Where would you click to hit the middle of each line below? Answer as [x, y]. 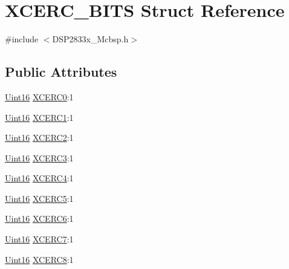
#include [22, 39]
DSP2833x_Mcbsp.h [90, 39]
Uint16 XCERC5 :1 [39, 198]
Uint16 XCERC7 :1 [39, 239]
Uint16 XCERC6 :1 [39, 219]
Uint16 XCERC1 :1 [39, 117]
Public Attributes [61, 72]
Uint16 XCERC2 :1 [39, 138]
